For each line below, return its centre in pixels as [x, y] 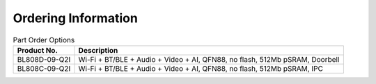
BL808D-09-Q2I [44, 59]
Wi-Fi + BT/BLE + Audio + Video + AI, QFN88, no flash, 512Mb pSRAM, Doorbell [209, 59]
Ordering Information [76, 18]
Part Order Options [44, 40]
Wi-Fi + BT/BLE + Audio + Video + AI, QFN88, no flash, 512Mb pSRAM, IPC [201, 68]
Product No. [38, 50]
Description [98, 50]
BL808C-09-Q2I [44, 68]
